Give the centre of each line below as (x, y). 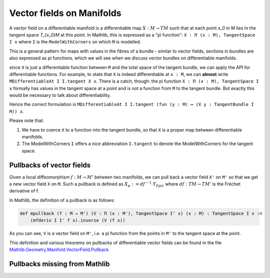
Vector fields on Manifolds (65, 13)
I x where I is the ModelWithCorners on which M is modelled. (75, 42)
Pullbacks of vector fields (50, 165)
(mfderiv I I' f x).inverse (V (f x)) (78, 220)
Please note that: (27, 120)
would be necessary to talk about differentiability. (60, 95)
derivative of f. (24, 191)
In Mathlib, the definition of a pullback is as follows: (62, 200)
